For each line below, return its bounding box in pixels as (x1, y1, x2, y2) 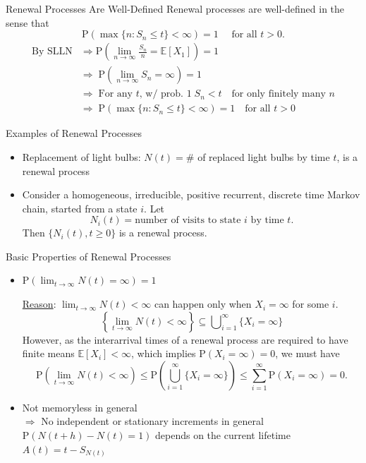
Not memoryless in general (22, 399, 138, 414)
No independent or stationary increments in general (41, 414, 264, 428)
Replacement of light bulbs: (22, 149, 141, 164)
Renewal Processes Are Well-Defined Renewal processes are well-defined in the (6, 1, 345, 16)
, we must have (275, 346, 340, 361)
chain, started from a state (22, 200, 138, 215)
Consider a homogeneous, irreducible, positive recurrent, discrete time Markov (22, 187, 360, 202)
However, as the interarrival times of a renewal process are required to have (22, 332, 348, 347)
